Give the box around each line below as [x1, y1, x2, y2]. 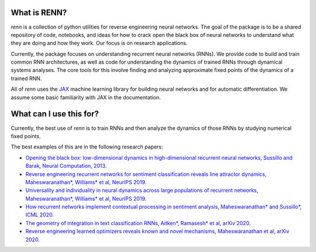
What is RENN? [11, 8, 67, 18]
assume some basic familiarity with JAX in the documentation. [11, 94, 161, 101]
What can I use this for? [11, 109, 99, 119]
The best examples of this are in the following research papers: [11, 143, 163, 150]
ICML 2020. [25, 211, 54, 219]
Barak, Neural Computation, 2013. [25, 163, 107, 170]
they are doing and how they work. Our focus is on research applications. [11, 40, 188, 47]
